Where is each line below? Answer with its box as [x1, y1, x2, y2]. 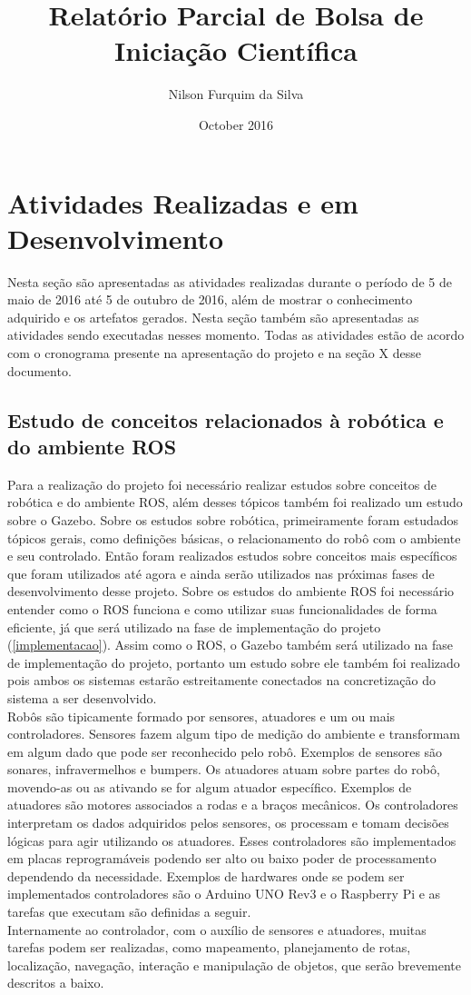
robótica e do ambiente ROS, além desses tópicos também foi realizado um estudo [7, 493, 463, 512]
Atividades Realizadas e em [7, 184, 358, 221]
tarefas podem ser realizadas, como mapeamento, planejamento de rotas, [7, 938, 411, 957]
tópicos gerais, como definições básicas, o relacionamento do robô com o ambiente [7, 528, 461, 547]
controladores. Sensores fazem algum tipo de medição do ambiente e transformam [7, 724, 461, 743]
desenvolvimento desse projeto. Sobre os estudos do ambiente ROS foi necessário [7, 582, 455, 601]
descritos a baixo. [7, 973, 104, 992]
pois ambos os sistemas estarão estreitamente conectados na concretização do [7, 671, 437, 690]
